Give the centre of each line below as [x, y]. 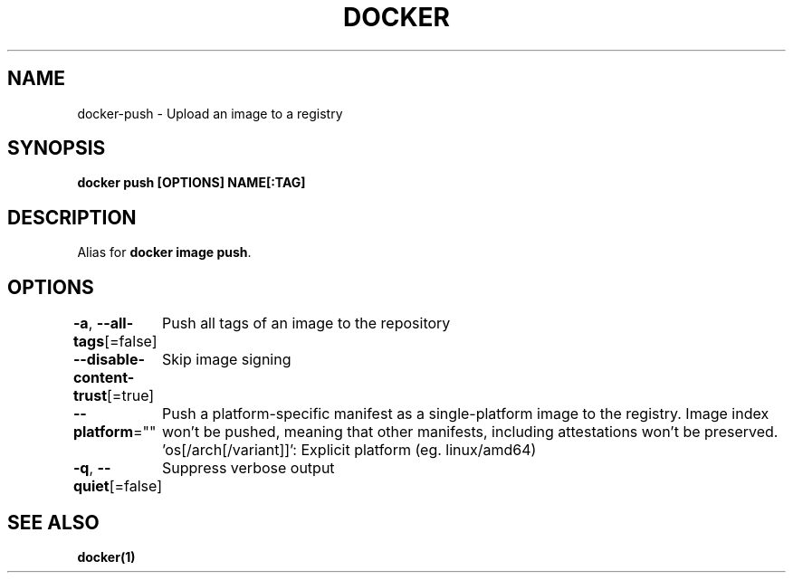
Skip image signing [227, 360]
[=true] [131, 396]
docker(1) [106, 556]
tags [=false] [115, 342]
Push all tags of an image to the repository [306, 323]
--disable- [109, 360]
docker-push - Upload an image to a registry [210, 113]
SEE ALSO [53, 522]
